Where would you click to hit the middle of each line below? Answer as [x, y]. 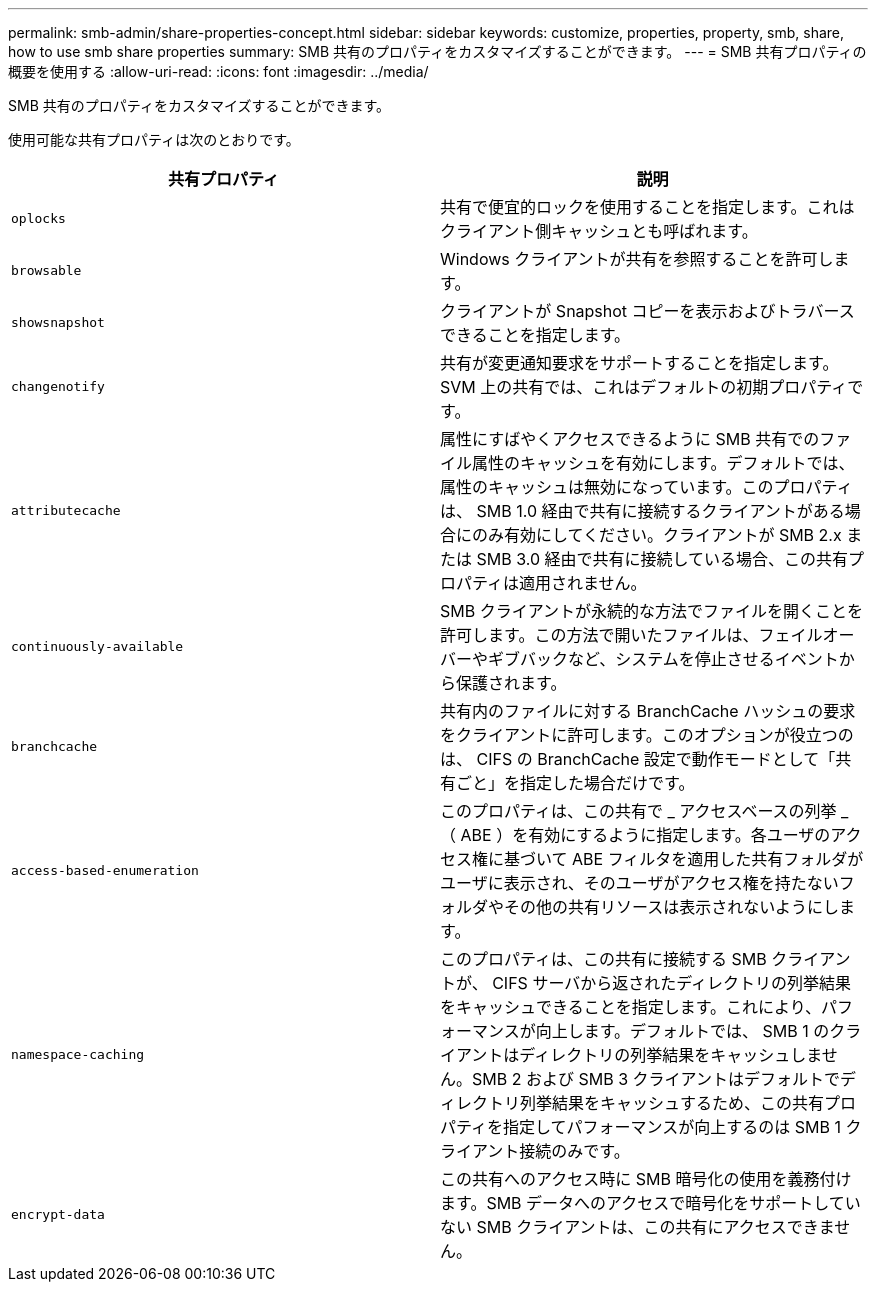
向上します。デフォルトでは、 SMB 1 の [682, 1031]
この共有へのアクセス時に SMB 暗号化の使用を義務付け [646, 1179]
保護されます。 [511, 683]
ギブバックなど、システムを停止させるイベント [663, 659]
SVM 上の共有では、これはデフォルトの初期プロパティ [644, 387]
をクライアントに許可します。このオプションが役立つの [647, 735]
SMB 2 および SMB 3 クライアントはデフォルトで [656, 1079]
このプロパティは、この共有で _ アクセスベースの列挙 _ [644, 811]
